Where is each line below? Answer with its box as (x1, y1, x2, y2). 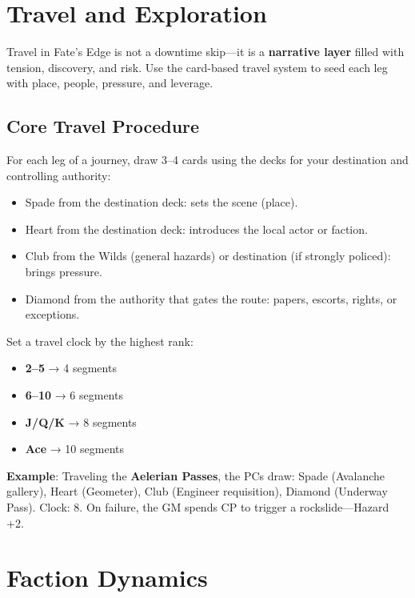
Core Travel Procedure (6, 114, 200, 138)
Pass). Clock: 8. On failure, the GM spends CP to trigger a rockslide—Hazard (6, 499, 389, 516)
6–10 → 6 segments (25, 387, 123, 403)
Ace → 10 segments (25, 440, 124, 457)
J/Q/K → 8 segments (25, 413, 137, 430)
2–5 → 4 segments (25, 359, 117, 376)
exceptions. (25, 306, 80, 323)
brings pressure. (25, 263, 102, 280)
